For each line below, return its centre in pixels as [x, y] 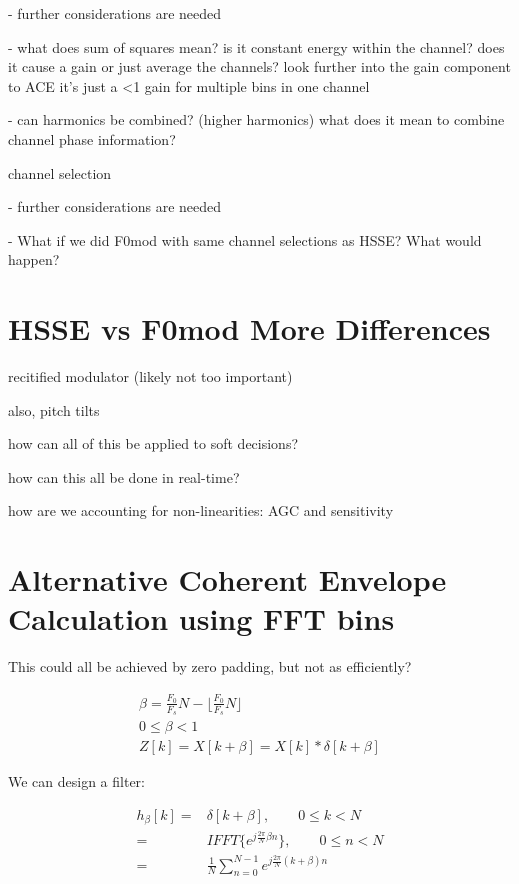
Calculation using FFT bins [201, 618]
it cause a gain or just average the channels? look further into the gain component [259, 66]
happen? [34, 259]
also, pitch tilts [54, 409]
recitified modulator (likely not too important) [150, 376]
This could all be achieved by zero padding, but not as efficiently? [210, 666]
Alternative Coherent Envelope [227, 579]
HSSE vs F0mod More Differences [249, 328]
